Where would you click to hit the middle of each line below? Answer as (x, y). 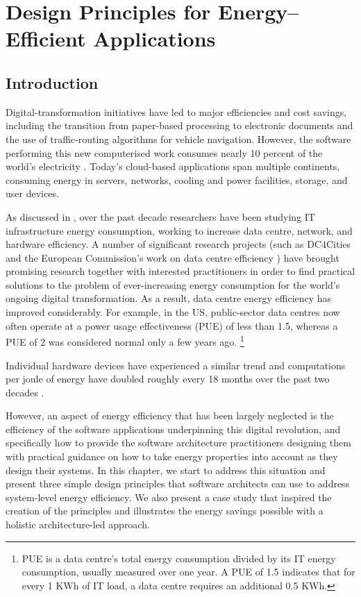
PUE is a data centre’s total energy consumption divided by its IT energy (179, 558)
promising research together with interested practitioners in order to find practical (180, 271)
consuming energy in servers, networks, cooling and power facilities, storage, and (177, 179)
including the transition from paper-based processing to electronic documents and (179, 125)
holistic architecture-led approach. (78, 524)
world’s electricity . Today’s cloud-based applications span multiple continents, (173, 166)
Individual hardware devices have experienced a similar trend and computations (176, 365)
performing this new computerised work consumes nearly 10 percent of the (164, 152)
